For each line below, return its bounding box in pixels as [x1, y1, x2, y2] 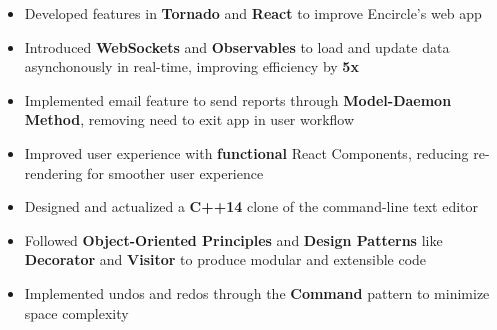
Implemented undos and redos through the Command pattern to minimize [24, 282, 490, 303]
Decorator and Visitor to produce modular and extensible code [24, 249, 427, 270]
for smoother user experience [87, 162, 264, 183]
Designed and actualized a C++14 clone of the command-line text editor [24, 196, 479, 217]
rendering [24, 162, 83, 183]
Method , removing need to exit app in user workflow [24, 109, 355, 130]
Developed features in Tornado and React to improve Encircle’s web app [24, 3, 482, 23]
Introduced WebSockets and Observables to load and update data [24, 36, 450, 57]
